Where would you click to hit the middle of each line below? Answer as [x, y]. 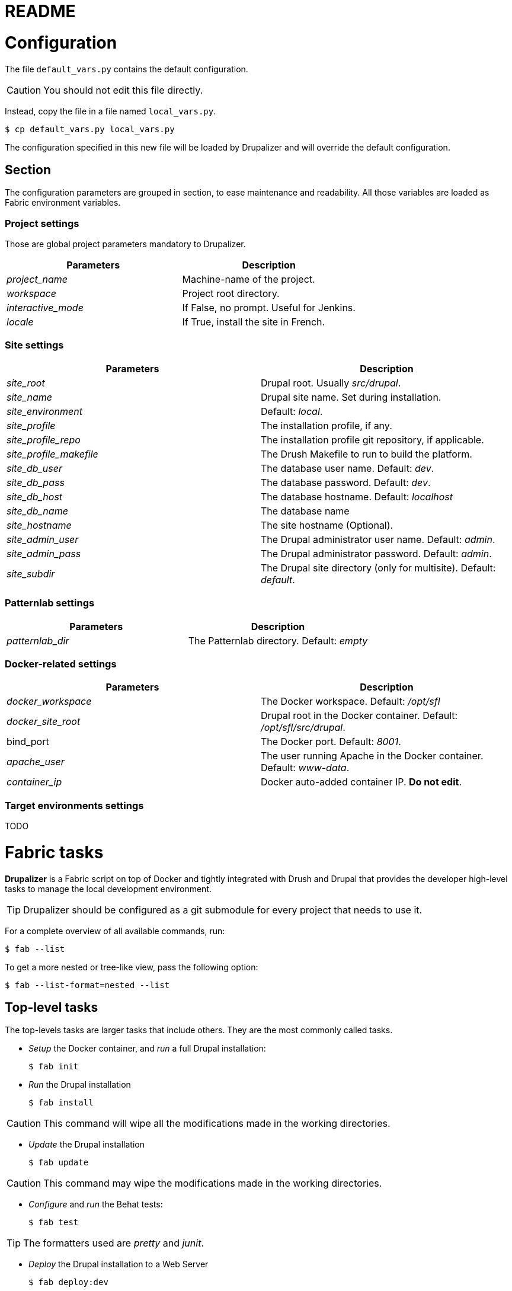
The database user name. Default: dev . [348, 468]
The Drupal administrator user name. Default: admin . [378, 539]
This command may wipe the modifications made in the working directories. [213, 1183]
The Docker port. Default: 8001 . [331, 742]
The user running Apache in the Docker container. [372, 756]
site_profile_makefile [52, 454]
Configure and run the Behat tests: [96, 1204]
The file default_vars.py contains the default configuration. [127, 69]
